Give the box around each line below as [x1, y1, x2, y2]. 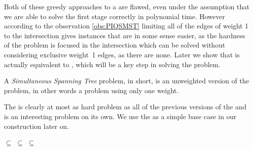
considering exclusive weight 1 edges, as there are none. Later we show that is [4, 49, 240, 59]
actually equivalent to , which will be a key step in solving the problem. [4, 59, 220, 69]
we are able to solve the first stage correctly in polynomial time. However [4, 11, 225, 21]
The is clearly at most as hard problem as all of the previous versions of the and [4, 101, 247, 112]
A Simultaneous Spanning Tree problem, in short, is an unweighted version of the [4, 75, 249, 86]
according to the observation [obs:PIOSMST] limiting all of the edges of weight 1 [4, 21, 249, 31]
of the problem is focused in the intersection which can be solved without [4, 40, 225, 50]
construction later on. [4, 121, 69, 131]
